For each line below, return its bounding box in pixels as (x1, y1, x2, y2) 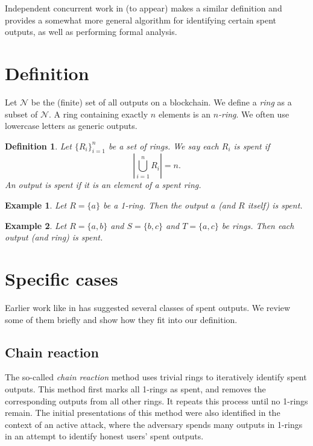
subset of (5, 107, 38, 120)
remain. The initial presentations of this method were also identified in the (5, 406, 280, 419)
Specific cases (5, 266, 118, 291)
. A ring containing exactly (48, 107, 148, 120)
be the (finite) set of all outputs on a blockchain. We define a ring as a (31, 95, 292, 108)
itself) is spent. (247, 199, 303, 212)
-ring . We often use (218, 107, 289, 120)
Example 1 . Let (5, 199, 67, 212)
